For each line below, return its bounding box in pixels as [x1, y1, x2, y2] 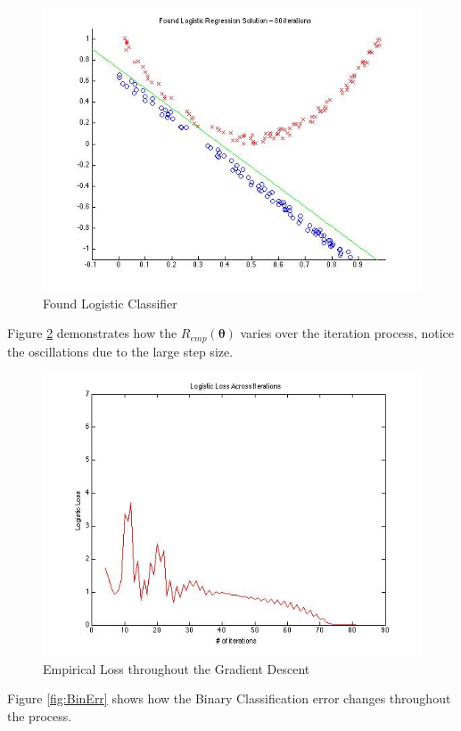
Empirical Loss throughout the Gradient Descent [43, 659, 310, 678]
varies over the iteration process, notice [240, 324, 455, 342]
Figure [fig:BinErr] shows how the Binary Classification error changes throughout [7, 689, 451, 708]
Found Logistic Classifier [43, 293, 177, 312]
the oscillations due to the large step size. [7, 341, 234, 360]
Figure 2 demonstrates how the [7, 324, 177, 342]
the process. [7, 707, 72, 726]
